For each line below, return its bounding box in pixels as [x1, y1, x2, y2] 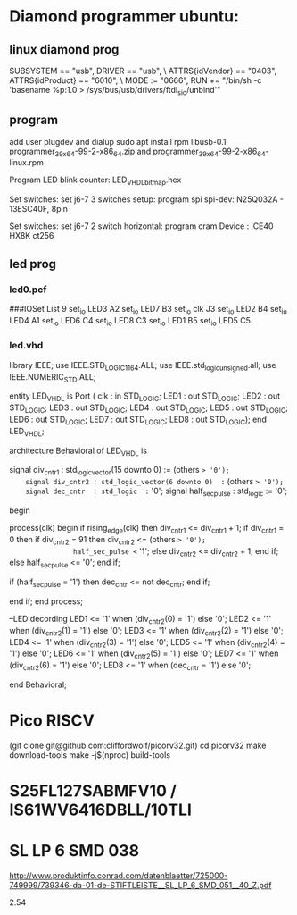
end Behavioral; [9, 679, 67, 690]
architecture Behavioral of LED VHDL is [9, 445, 147, 457]
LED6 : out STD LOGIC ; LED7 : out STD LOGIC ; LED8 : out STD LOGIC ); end [9, 414, 268, 426]
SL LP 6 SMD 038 [9, 841, 140, 861]
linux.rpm [9, 157, 45, 168]
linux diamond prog [9, 42, 120, 57]
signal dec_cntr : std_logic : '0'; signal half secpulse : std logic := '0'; [25, 485, 288, 498]
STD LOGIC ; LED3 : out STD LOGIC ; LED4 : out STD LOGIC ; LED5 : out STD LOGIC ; [9, 402, 288, 415]
